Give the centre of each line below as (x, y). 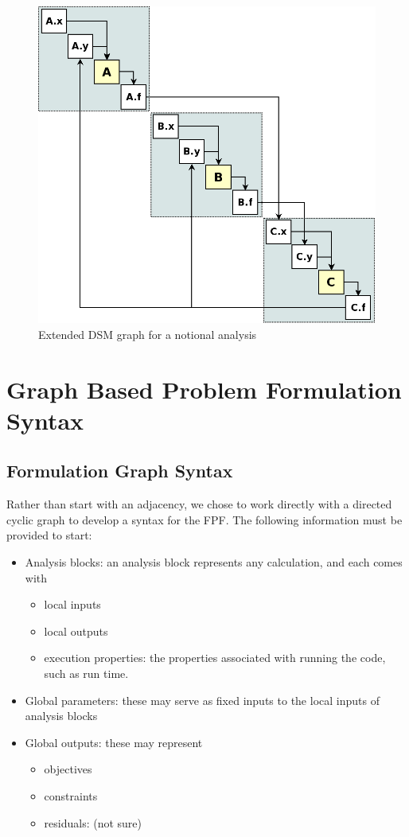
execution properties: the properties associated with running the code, (215, 658)
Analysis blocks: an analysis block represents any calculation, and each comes (214, 561)
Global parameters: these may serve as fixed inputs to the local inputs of (202, 700)
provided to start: (49, 535)
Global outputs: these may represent (114, 742)
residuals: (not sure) (93, 822)
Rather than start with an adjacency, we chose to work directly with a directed (199, 504)
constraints (71, 795)
